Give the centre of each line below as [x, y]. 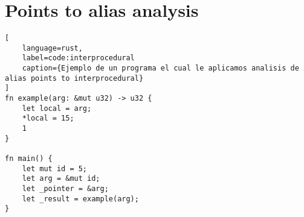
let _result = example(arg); [80, 199]
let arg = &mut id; [61, 179]
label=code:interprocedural [78, 58]
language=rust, [52, 48]
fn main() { [29, 159]
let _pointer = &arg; [65, 188]
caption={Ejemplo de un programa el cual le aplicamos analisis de [160, 68]
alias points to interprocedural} [74, 78]
